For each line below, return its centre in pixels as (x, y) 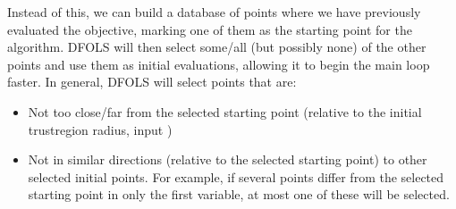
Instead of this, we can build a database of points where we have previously (214, 12)
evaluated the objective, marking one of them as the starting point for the (210, 29)
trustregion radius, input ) (100, 129)
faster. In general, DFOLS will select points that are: (152, 82)
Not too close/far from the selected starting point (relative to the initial (225, 111)
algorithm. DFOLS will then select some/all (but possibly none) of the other (217, 47)
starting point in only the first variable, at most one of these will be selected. (239, 194)
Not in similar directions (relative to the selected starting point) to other (228, 159)
